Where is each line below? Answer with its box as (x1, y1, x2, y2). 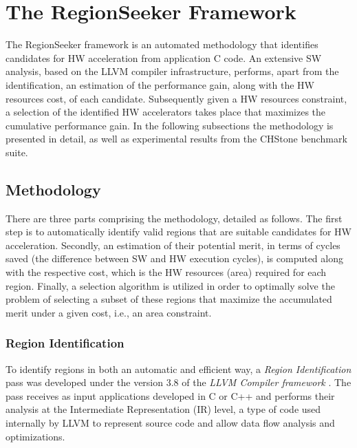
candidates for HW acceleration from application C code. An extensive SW (6, 50, 322, 65)
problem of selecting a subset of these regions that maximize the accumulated (6, 292, 332, 306)
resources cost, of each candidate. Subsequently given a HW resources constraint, (6, 91, 347, 105)
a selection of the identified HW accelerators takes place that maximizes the (6, 105, 326, 119)
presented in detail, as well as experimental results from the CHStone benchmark (6, 131, 347, 146)
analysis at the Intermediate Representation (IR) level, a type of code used (6, 402, 321, 416)
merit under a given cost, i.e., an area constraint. (6, 305, 212, 319)
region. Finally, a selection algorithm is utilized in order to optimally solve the (6, 278, 335, 292)
